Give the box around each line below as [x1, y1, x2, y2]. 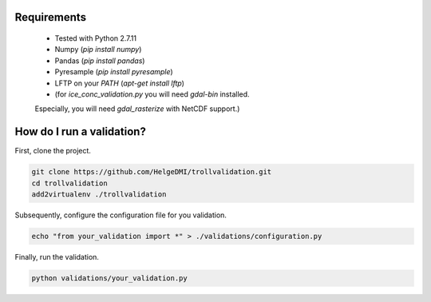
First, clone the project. [14, 146, 92, 156]
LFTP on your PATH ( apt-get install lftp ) [54, 78, 185, 88]
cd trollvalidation [31, 178, 108, 188]
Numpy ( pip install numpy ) [54, 45, 142, 54]
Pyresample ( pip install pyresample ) [54, 67, 173, 77]
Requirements [14, 10, 87, 24]
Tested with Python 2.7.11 [54, 34, 137, 43]
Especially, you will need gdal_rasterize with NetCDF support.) [34, 104, 240, 113]
